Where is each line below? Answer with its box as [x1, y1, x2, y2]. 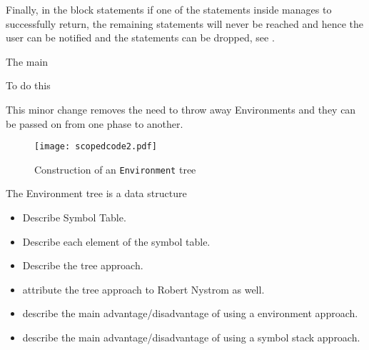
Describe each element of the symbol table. [22, 234, 211, 249]
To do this [6, 78, 51, 93]
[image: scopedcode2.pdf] [34, 141, 157, 152]
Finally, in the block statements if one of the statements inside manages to [6, 2, 332, 16]
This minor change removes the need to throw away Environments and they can [6, 101, 356, 116]
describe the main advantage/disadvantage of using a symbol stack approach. [22, 330, 360, 345]
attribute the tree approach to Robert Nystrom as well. [22, 281, 265, 296]
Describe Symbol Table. [22, 210, 126, 225]
